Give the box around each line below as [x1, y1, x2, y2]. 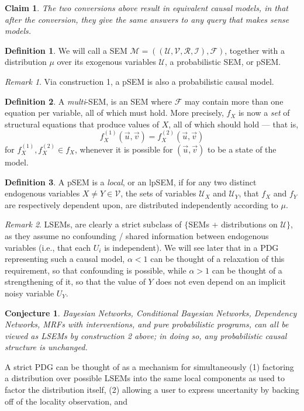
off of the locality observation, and [5, 395, 128, 407]
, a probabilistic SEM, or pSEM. [165, 56, 281, 68]
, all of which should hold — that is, [168, 118, 299, 130]
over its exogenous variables [57, 56, 156, 68]
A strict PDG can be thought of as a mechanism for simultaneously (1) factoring [5, 360, 294, 372]
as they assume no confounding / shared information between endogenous [5, 229, 269, 241]
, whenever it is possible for [74, 143, 173, 155]
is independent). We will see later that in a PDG [104, 241, 279, 253]
